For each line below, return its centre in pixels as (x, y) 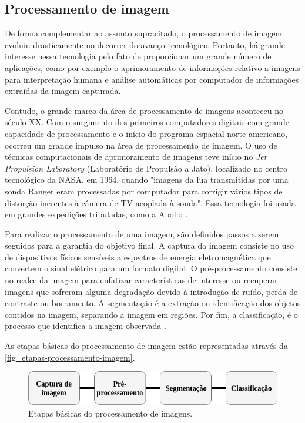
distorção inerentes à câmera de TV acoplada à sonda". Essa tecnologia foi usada (150, 202)
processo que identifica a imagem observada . (86, 326)
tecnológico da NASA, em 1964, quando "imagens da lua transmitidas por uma (147, 179)
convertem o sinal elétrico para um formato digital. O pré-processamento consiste (151, 268)
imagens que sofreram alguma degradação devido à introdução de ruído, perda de (151, 291)
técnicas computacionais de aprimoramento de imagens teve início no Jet (136, 157)
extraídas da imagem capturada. (63, 91)
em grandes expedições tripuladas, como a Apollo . (96, 214)
